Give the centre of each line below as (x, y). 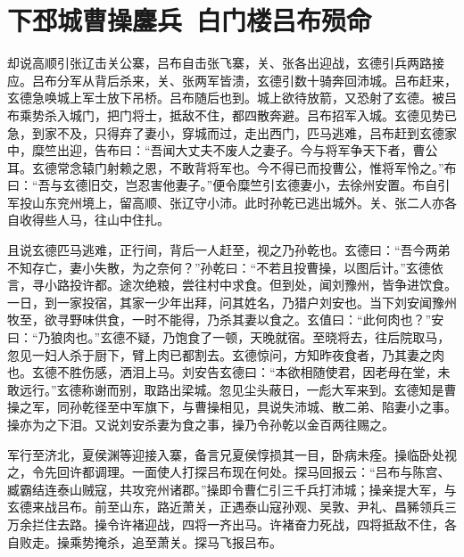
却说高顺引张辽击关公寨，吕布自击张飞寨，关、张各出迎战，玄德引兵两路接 (226, 63)
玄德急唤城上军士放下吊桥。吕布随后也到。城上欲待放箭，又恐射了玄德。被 (226, 98)
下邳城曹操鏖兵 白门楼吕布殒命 (190, 20)
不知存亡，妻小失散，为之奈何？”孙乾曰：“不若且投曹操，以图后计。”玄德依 (225, 267)
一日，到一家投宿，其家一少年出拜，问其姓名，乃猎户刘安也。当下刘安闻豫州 (232, 302)
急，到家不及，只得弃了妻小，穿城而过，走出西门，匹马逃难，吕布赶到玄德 (226, 132)
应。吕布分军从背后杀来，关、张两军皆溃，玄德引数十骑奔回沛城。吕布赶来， (232, 80)
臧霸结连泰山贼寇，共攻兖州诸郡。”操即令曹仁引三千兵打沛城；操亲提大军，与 (232, 489)
